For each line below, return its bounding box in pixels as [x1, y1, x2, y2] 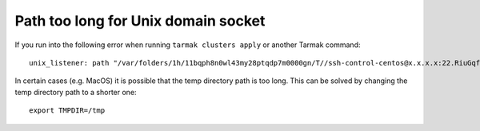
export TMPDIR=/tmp [29, 106, 106, 115]
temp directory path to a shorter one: [14, 87, 137, 97]
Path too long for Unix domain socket [14, 12, 266, 30]
